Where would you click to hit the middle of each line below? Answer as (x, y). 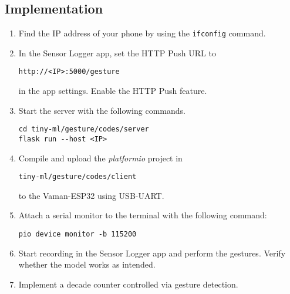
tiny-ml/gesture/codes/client (77, 177)
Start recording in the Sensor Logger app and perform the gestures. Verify (152, 253)
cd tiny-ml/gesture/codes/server (84, 129)
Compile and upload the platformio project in (100, 158)
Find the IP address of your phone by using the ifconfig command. (142, 33)
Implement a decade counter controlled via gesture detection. (128, 284)
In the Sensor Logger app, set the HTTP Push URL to (117, 53)
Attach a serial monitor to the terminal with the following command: (143, 215)
